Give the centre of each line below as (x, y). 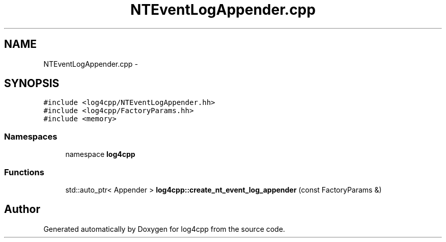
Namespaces (31, 136)
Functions (24, 172)
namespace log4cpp (100, 154)
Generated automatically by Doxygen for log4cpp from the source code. (164, 229)
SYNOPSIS (32, 84)
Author (22, 209)
